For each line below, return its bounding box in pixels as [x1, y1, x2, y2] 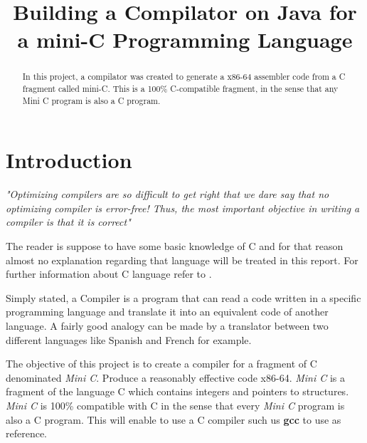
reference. [6, 426, 48, 441]
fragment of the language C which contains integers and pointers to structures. [6, 384, 349, 399]
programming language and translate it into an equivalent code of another [6, 304, 329, 319]
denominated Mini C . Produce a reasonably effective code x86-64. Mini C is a [6, 370, 346, 385]
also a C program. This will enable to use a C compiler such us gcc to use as [6, 412, 341, 427]
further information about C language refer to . [6, 266, 212, 281]
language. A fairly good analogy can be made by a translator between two [6, 318, 329, 333]
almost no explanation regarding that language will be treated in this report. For [6, 252, 358, 267]
